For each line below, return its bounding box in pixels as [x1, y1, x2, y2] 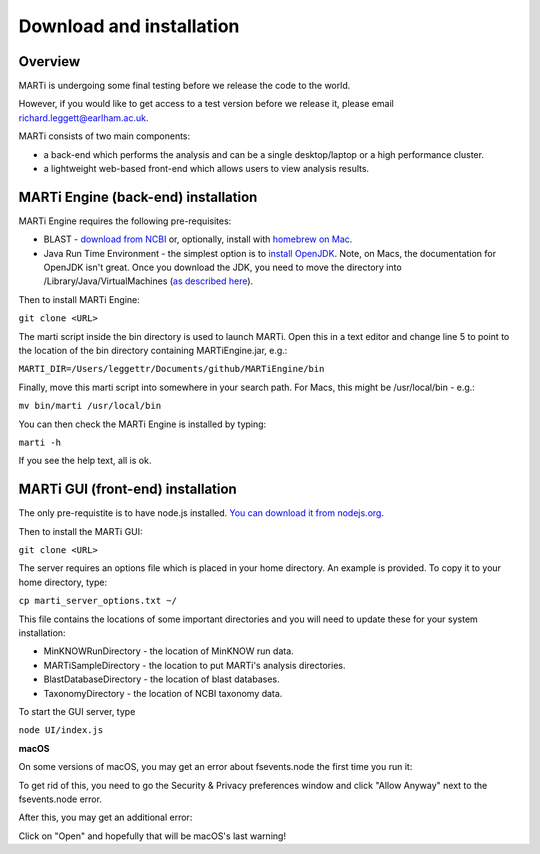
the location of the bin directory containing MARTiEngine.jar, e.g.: [18, 345, 288, 357]
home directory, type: [18, 576, 108, 588]
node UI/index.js [18, 725, 104, 736]
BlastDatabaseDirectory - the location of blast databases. [43, 673, 280, 685]
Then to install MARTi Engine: [18, 293, 140, 305]
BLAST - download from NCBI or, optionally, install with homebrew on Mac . [43, 233, 353, 245]
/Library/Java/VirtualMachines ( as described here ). [43, 275, 254, 287]
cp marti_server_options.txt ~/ [18, 595, 177, 607]
